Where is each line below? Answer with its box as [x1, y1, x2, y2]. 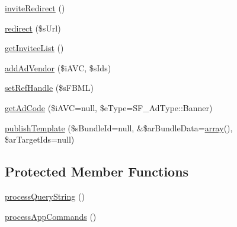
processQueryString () [5, 190, 85, 202]
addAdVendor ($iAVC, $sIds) [5, 61, 111, 74]
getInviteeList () [5, 42, 64, 54]
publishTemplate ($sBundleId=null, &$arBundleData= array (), [5, 121, 233, 134]
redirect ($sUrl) [5, 21, 61, 34]
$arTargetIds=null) [5, 133, 75, 146]
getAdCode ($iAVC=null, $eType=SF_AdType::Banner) [5, 101, 213, 113]
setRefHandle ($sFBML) [5, 81, 94, 94]
